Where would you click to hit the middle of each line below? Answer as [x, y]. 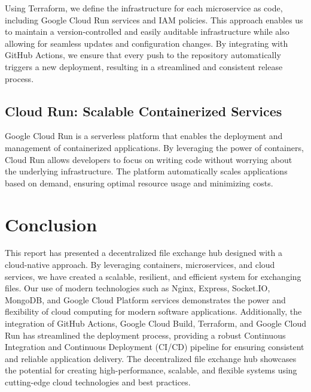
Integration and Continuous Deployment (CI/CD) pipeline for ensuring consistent [155, 347]
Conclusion [51, 224]
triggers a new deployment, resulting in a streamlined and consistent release [144, 66]
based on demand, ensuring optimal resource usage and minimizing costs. [139, 183]
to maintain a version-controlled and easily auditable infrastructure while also [147, 31]
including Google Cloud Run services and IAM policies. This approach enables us [154, 19]
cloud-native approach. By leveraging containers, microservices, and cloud [140, 265]
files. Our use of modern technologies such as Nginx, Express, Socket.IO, [138, 288]
